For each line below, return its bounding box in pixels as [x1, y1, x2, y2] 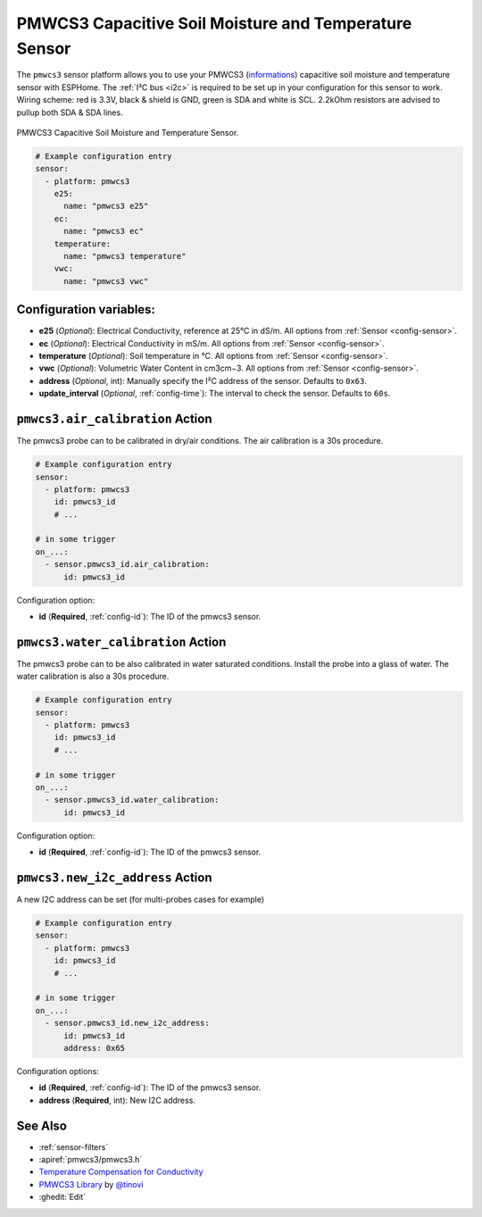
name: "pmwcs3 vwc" [63, 276, 149, 286]
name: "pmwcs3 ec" [63, 226, 145, 237]
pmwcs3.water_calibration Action [16, 634, 227, 649]
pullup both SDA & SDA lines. [16, 107, 124, 118]
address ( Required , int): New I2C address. [38, 1095, 196, 1105]
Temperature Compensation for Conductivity [38, 1166, 204, 1178]
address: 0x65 [63, 1043, 125, 1053]
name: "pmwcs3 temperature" [63, 251, 187, 262]
